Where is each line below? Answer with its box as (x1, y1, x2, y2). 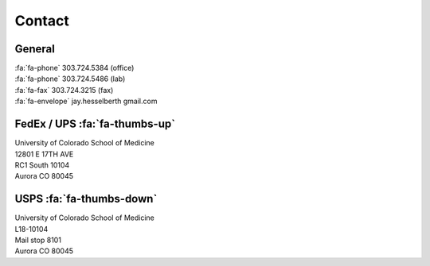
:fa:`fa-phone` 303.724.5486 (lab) (14, 74, 126, 83)
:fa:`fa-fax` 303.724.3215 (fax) (14, 85, 114, 94)
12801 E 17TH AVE (14, 149, 74, 159)
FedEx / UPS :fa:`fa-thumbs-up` (14, 118, 175, 131)
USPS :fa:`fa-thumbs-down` (14, 192, 158, 206)
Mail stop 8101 (14, 235, 61, 245)
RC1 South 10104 (14, 160, 70, 170)
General (14, 42, 56, 56)
